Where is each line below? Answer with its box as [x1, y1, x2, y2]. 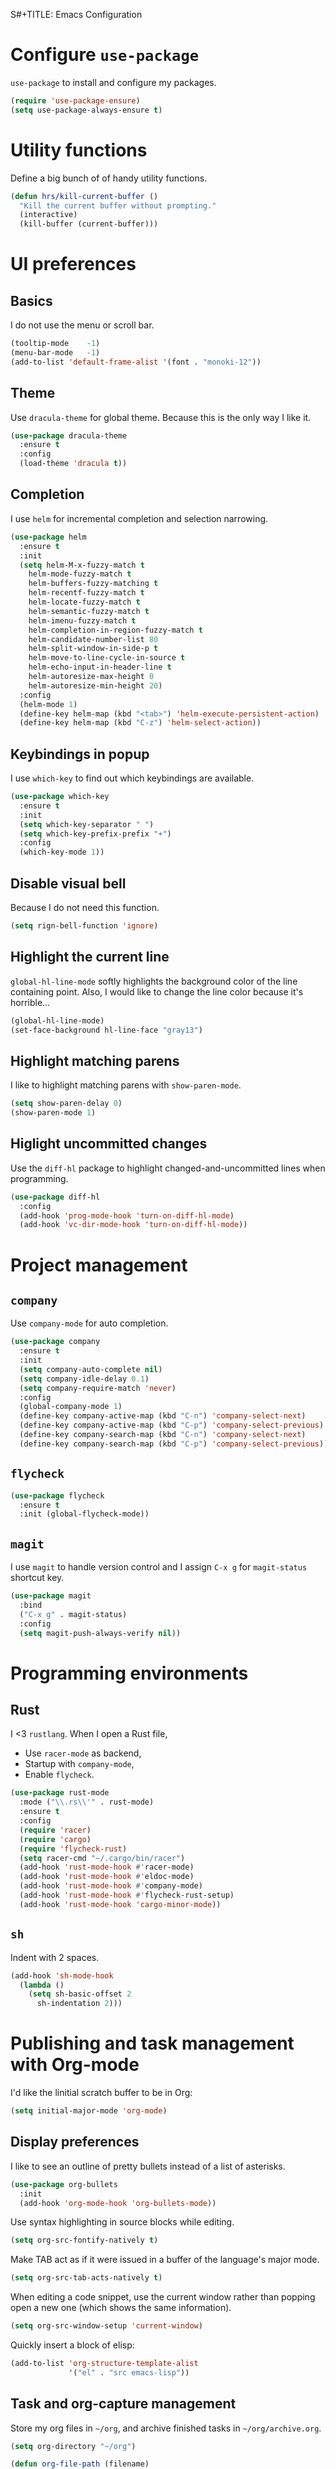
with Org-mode [10, 2054, 140, 2076]
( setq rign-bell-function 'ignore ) [10, 921, 159, 931]
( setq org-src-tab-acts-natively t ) [10, 2273, 163, 2283]
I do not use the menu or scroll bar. [10, 319, 155, 331]
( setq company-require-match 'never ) [19, 1383, 177, 1393]
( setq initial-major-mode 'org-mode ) [10, 2106, 168, 2116]
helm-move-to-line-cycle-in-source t [28, 653, 186, 663]
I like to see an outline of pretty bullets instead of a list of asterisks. [10, 2160, 286, 2172]
